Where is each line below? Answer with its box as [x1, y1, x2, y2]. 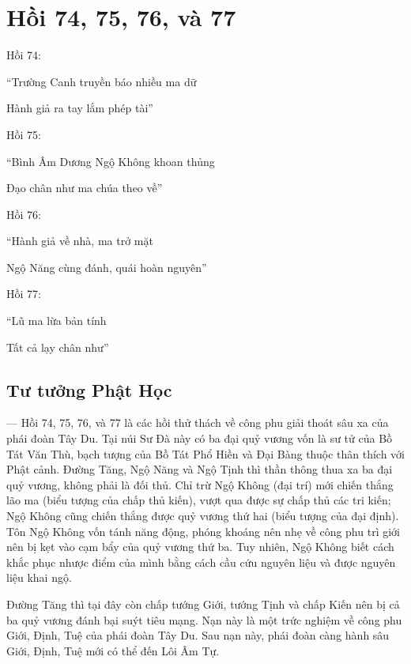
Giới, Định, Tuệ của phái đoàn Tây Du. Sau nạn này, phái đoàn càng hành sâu [6, 627, 390, 643]
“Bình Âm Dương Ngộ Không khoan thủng [6, 153, 215, 169]
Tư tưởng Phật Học [6, 377, 172, 402]
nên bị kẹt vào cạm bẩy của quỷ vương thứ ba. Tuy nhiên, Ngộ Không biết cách [6, 538, 394, 555]
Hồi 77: [6, 285, 41, 302]
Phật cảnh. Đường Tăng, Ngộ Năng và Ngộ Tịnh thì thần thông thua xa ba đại [6, 461, 393, 477]
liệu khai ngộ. [6, 569, 72, 586]
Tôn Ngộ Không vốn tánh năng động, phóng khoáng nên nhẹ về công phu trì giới [6, 523, 400, 539]
